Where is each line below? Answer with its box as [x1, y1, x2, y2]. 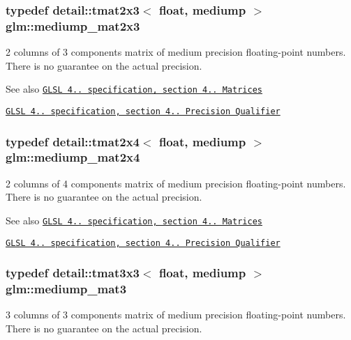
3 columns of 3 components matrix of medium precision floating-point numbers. [6, 307, 346, 322]
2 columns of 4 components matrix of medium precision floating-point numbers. [6, 176, 346, 190]
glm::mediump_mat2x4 [6, 148, 140, 166]
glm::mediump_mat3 [6, 280, 127, 297]
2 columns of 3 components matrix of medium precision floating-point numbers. [6, 45, 346, 59]
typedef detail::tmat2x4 [6, 132, 140, 150]
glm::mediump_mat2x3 [6, 17, 140, 34]
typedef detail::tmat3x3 [6, 264, 140, 281]
